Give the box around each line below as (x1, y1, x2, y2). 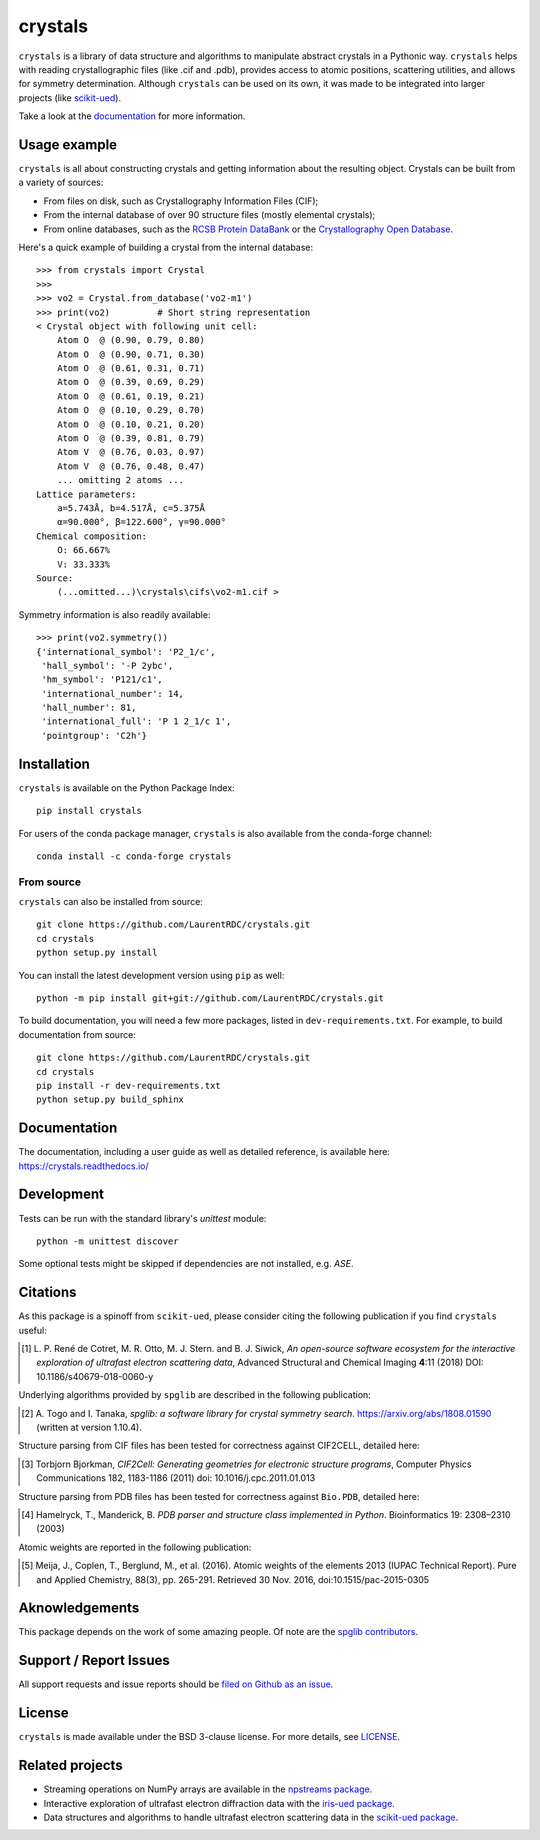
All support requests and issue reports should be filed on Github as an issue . (18, 1678, 334, 1690)
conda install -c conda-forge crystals (36, 850, 232, 862)
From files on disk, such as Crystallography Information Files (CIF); (43, 195, 319, 207)
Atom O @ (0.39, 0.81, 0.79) (56, 433, 205, 444)
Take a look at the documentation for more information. (18, 110, 246, 122)
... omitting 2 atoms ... (56, 475, 185, 486)
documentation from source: (18, 1028, 137, 1040)
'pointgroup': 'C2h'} (41, 730, 148, 741)
